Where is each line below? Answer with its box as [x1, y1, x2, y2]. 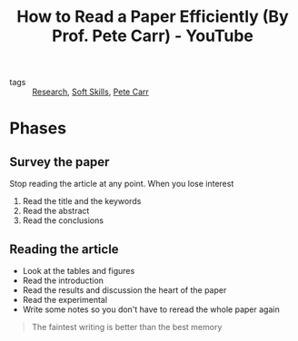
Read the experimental [22, 295, 107, 305]
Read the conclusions [22, 215, 104, 226]
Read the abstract [22, 206, 90, 217]
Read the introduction [22, 275, 104, 286]
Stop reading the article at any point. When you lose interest [9, 179, 234, 190]
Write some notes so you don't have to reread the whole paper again [22, 304, 280, 315]
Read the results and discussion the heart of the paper [22, 285, 227, 296]
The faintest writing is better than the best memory [31, 322, 223, 332]
